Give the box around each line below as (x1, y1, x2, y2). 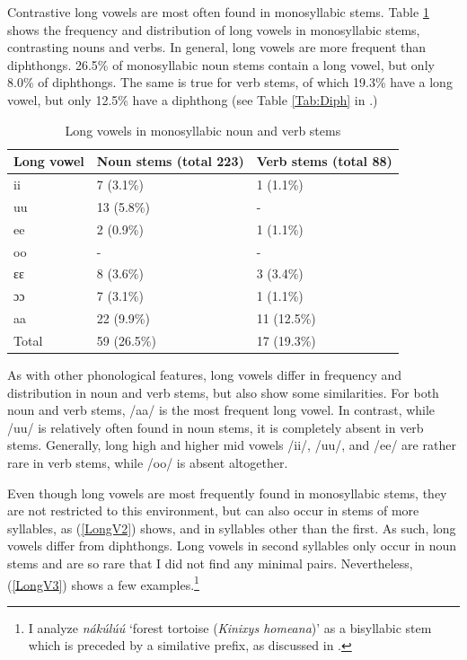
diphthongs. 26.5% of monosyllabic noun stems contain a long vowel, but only (7, 55, 435, 74)
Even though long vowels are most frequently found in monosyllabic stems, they (7, 483, 447, 502)
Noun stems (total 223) (96, 152, 244, 171)
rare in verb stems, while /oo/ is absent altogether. (7, 453, 288, 471)
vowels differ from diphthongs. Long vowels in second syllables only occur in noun (7, 536, 457, 555)
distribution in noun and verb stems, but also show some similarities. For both (7, 383, 439, 401)
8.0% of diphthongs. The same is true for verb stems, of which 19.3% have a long (7, 73, 453, 92)
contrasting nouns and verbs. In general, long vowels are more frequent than (7, 38, 427, 57)
